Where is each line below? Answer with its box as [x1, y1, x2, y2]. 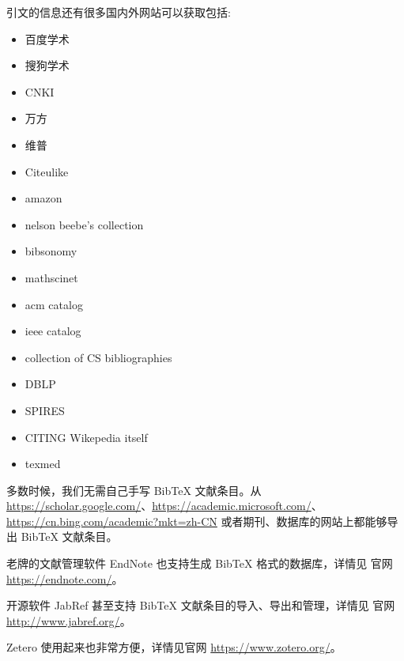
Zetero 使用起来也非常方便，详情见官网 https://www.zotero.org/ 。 [6, 639, 342, 655]
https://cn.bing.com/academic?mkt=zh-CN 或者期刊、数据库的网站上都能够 [6, 512, 387, 529]
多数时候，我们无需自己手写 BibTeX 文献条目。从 [6, 482, 262, 498]
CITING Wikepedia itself [25, 429, 148, 445]
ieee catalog [25, 323, 81, 339]
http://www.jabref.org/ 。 [6, 612, 131, 629]
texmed [25, 455, 61, 472]
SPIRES [25, 402, 65, 418]
